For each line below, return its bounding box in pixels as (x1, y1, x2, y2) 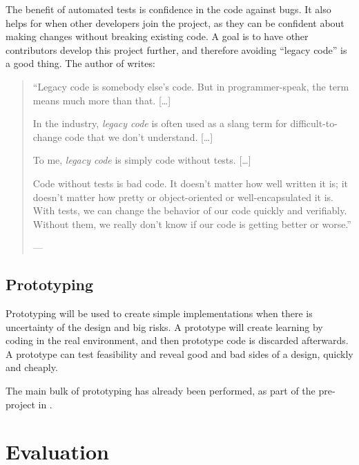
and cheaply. (6, 360, 58, 374)
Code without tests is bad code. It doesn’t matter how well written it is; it (32, 175, 348, 190)
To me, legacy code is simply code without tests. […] (32, 153, 251, 167)
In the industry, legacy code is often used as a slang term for (32, 116, 287, 131)
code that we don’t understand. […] (65, 129, 213, 144)
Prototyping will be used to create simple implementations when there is (6, 306, 313, 321)
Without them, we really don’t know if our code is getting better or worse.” (32, 216, 351, 231)
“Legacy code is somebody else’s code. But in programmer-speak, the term (32, 79, 349, 93)
